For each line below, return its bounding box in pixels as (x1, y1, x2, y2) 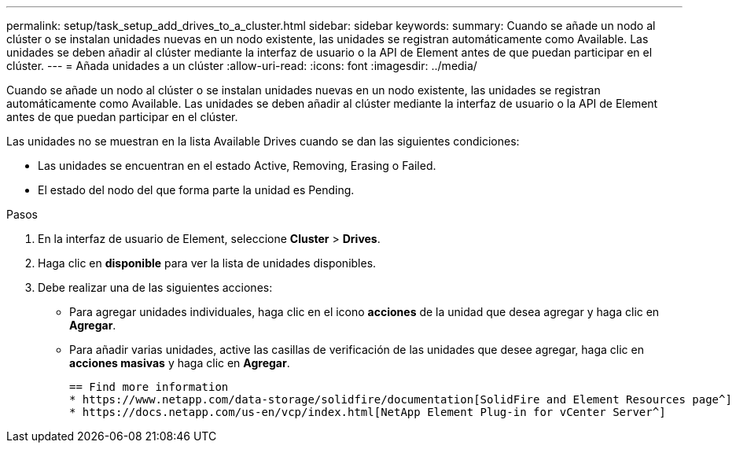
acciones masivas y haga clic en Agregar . (69, 356, 290, 370)
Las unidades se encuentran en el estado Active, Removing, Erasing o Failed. (38, 159, 436, 172)
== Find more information (69, 381, 229, 393)
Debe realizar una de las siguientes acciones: (38, 281, 273, 294)
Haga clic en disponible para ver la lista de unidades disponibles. (38, 256, 377, 270)
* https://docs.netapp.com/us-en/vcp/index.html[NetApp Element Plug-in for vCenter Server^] (69, 406, 666, 418)
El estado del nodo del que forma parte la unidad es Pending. (38, 183, 355, 197)
